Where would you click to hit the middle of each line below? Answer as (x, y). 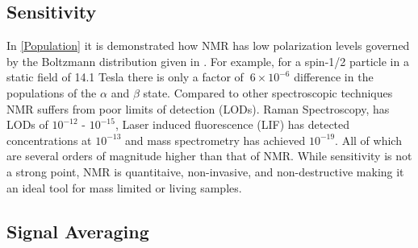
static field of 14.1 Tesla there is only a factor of (125, 77)
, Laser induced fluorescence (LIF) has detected (232, 124)
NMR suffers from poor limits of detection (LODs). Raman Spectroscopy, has (198, 108)
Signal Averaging (78, 231)
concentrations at (49, 140)
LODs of (27, 124)
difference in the (334, 77)
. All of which (368, 140)
